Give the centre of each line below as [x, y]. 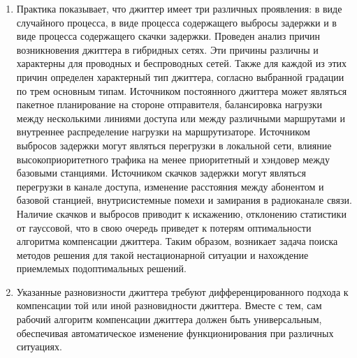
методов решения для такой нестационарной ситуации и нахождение [162, 254]
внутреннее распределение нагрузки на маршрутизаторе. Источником [163, 132]
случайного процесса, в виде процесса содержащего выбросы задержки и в [176, 22]
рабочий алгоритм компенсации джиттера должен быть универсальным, [169, 319]
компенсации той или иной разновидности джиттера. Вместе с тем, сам [169, 305]
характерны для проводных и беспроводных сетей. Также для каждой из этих [182, 63]
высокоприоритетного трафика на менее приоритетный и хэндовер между [173, 159]
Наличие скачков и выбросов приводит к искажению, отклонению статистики [181, 213]
